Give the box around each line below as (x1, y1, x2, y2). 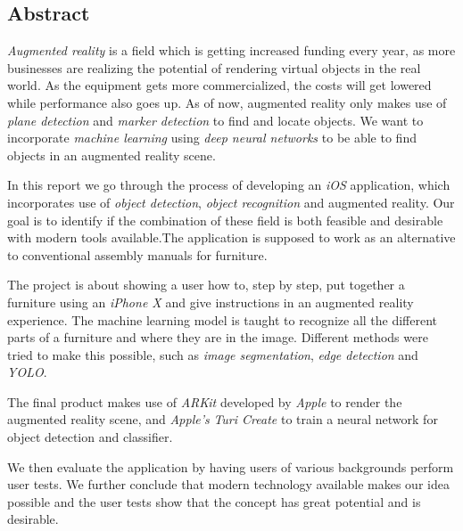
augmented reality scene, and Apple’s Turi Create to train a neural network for (7, 410, 438, 429)
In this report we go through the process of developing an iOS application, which (7, 176, 451, 194)
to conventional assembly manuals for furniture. (7, 245, 268, 264)
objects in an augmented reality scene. (7, 145, 216, 164)
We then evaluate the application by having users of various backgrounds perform (7, 457, 454, 476)
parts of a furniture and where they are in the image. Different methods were (7, 328, 428, 347)
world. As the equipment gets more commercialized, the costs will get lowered (7, 76, 432, 94)
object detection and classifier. (7, 428, 173, 446)
